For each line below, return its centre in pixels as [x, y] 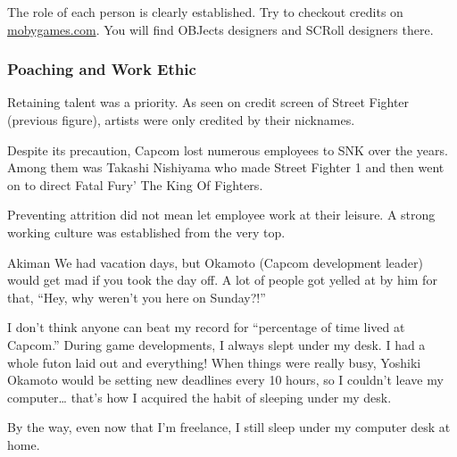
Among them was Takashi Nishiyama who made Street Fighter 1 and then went [226, 167]
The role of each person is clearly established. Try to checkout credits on [205, 12]
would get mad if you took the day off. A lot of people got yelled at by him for [222, 280]
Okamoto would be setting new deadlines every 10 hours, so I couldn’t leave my [225, 380]
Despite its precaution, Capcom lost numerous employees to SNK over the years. [228, 150]
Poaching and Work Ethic [102, 69]
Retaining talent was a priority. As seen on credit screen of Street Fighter [208, 102]
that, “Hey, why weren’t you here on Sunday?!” [137, 297]
